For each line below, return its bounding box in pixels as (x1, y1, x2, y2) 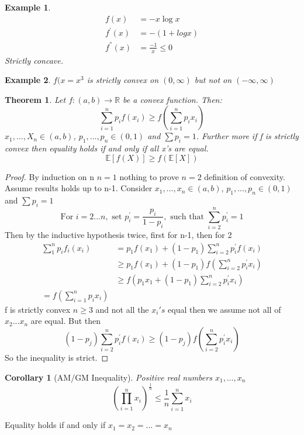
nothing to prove (119, 170, 179, 182)
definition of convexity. (204, 170, 285, 182)
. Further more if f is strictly (196, 130, 299, 142)
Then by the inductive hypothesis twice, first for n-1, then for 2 (5, 229, 232, 240)
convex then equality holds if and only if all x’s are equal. (5, 142, 209, 154)
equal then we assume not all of (168, 303, 281, 315)
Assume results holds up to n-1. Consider (5, 182, 153, 194)
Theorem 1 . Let (5, 93, 66, 105)
